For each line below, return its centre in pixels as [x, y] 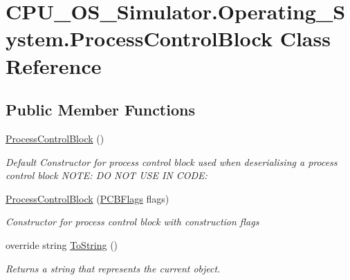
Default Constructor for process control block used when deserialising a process [172, 161]
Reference [54, 65]
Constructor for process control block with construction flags [132, 222]
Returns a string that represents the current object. [113, 268]
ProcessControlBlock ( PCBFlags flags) [87, 198]
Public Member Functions [100, 110]
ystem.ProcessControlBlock [139, 38]
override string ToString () [62, 244]
